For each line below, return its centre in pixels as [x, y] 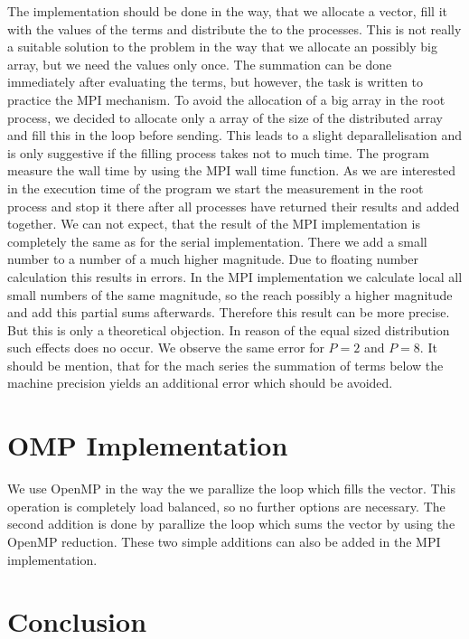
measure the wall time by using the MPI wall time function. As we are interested [232, 170]
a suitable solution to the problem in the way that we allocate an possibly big [222, 47]
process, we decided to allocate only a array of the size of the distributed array [225, 117]
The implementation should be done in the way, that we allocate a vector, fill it [227, 11]
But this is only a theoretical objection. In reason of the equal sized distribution [229, 329]
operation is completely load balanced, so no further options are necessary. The [226, 506]
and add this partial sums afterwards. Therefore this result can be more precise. [229, 312]
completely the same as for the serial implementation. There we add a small [217, 241]
